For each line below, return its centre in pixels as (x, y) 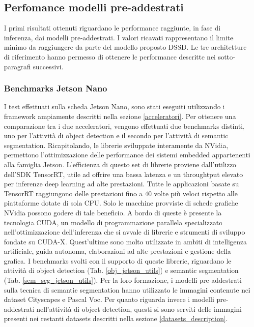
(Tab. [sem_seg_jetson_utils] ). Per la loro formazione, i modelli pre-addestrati (123, 280)
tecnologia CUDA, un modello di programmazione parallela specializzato (113, 222)
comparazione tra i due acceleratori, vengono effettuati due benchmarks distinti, (124, 126)
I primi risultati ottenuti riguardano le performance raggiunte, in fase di (112, 28)
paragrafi (17, 66)
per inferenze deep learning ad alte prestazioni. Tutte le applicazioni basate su (122, 184)
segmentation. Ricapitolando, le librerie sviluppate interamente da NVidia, (116, 145)
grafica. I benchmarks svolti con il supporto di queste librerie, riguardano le (118, 260)
